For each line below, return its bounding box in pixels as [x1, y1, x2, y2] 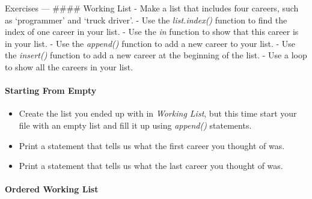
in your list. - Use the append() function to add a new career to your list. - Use [5, 37, 296, 49]
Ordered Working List [5, 183, 99, 195]
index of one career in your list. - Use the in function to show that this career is [5, 25, 299, 38]
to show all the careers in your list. [5, 60, 133, 73]
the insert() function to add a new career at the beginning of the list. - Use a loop [5, 49, 307, 61]
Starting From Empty [5, 84, 97, 97]
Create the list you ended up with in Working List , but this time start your [19, 107, 297, 120]
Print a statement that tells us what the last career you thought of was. [19, 159, 283, 172]
